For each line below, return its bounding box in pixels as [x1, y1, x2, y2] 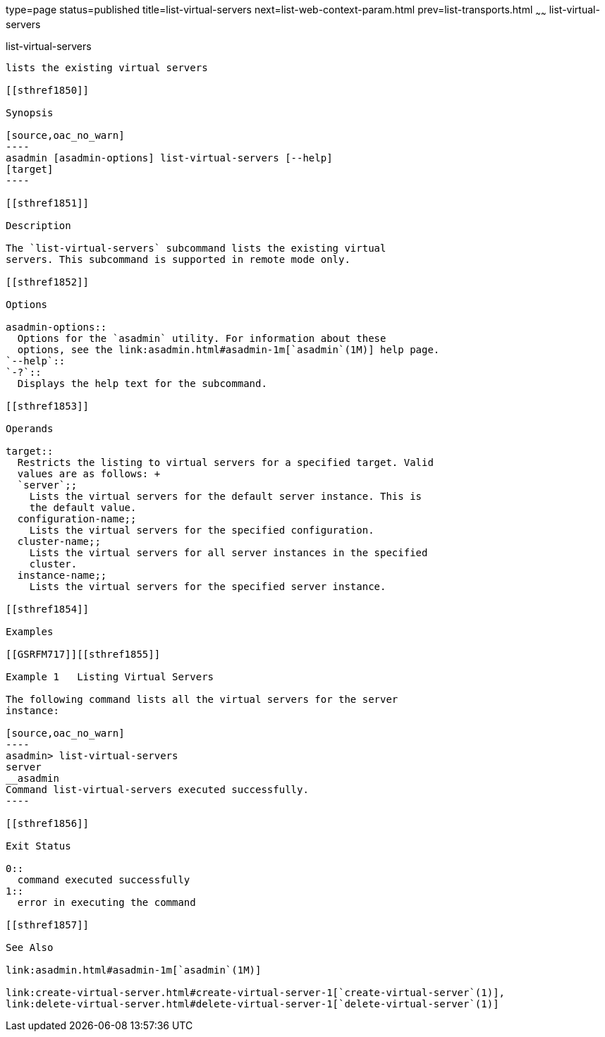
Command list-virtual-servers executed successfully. [6, 783, 309, 795]
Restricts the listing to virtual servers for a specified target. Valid [17, 456, 434, 468]
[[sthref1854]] [6, 603, 90, 615]
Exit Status [6, 840, 71, 852]
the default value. [29, 501, 137, 513]
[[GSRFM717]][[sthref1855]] [6, 648, 161, 660]
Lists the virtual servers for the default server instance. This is [29, 490, 422, 502]
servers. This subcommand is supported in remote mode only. [6, 253, 350, 265]
